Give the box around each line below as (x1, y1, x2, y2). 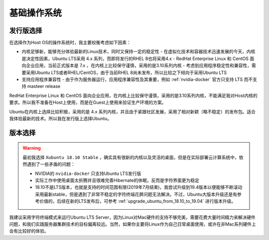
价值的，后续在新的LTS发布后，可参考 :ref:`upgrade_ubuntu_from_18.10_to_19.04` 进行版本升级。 (39, 198, 236, 204)
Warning (22, 145, 41, 151)
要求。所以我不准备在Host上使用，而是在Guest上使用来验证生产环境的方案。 (9, 99, 166, 105)
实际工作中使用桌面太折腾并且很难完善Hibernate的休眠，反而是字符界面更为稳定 (35, 177, 199, 183)
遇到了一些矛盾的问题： (26, 161, 75, 167)
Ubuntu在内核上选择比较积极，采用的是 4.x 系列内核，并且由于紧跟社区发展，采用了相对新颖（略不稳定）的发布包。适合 (9, 108, 256, 114)
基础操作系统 (9, 7, 62, 18)
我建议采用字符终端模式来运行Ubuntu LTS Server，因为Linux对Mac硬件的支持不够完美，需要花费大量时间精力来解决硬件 (9, 214, 256, 220)
